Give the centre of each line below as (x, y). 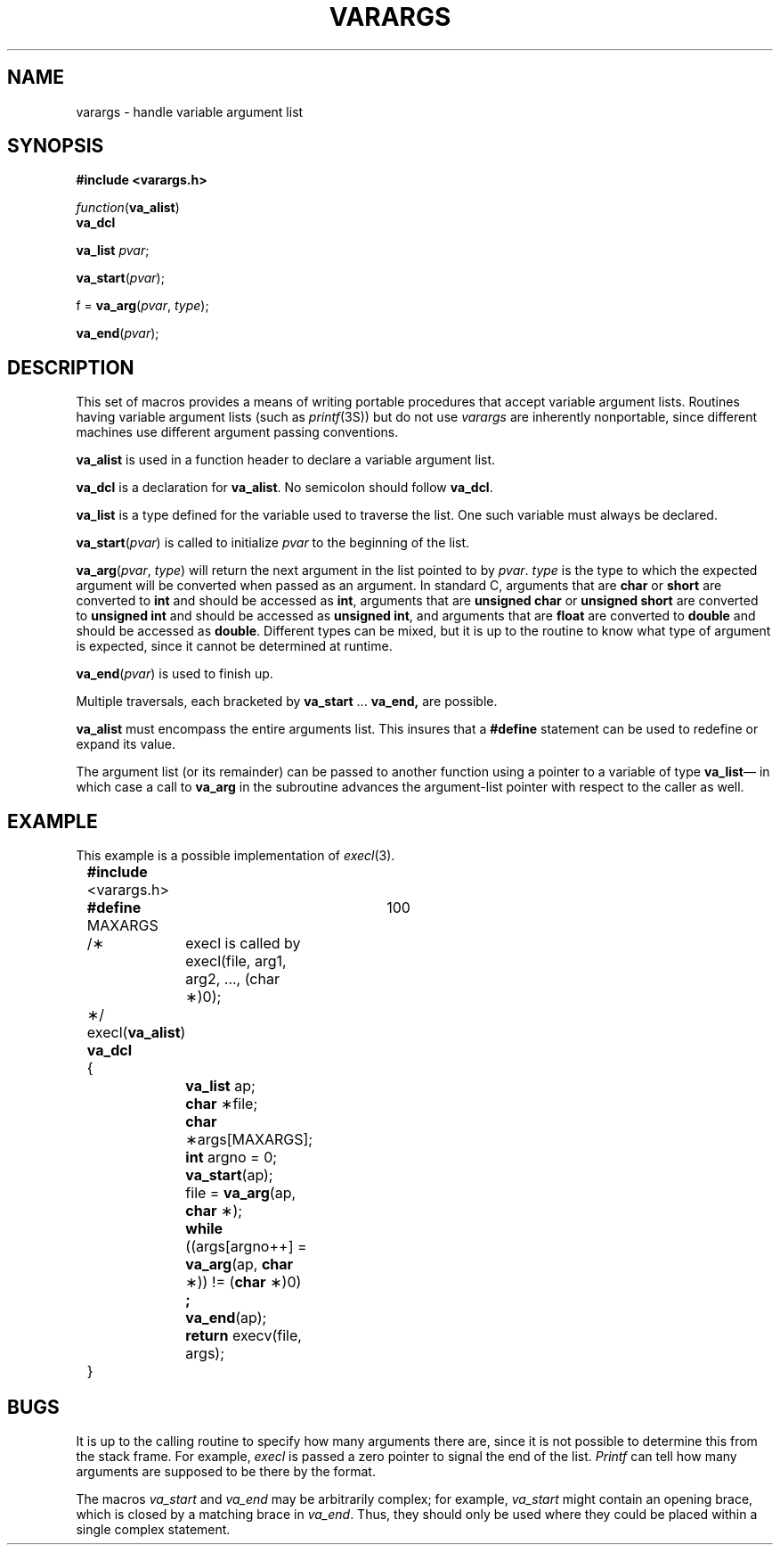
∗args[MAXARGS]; (249, 1140)
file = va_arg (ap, (241, 1193)
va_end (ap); (226, 1318)
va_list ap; (220, 1086)
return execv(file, (244, 1336)
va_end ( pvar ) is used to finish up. (175, 674)
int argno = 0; (232, 1158)
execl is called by (243, 944)
